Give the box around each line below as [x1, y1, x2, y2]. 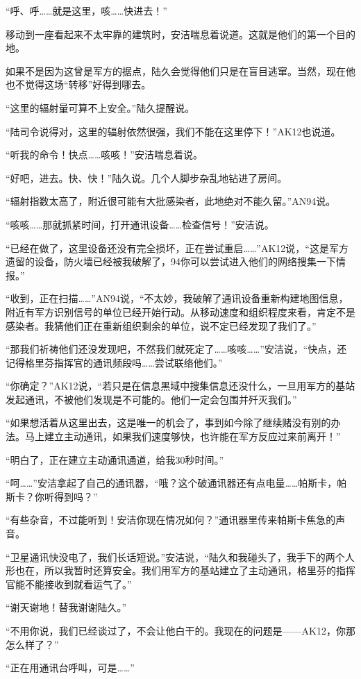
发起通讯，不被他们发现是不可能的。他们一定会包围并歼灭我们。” [6, 392, 297, 406]
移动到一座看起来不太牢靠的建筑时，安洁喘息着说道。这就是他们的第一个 [6, 26, 336, 41]
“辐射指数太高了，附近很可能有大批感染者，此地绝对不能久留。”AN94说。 [6, 194, 336, 208]
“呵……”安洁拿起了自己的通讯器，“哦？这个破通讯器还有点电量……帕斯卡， [6, 476, 337, 490]
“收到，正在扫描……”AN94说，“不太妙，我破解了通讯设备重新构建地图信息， [6, 291, 349, 305]
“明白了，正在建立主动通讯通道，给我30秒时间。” [6, 452, 224, 467]
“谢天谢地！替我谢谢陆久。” [6, 600, 127, 614]
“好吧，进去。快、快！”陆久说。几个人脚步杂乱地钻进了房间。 [6, 170, 287, 185]
